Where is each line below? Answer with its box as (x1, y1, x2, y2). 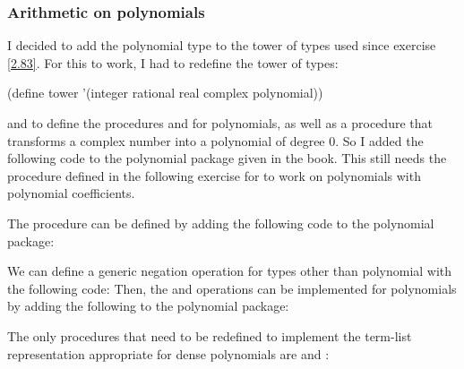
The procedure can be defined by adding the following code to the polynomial (7, 213, 434, 232)
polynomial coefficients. (7, 184, 135, 202)
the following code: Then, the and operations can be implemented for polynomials (7, 279, 457, 297)
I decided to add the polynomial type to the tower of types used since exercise (7, 36, 436, 55)
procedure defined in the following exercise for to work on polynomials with (7, 166, 421, 184)
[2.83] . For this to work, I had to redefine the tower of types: (7, 53, 339, 72)
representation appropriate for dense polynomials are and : (7, 344, 330, 363)
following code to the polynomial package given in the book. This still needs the (7, 149, 447, 167)
